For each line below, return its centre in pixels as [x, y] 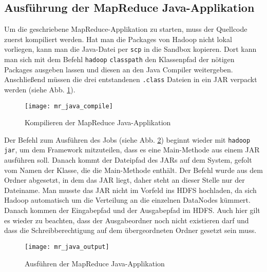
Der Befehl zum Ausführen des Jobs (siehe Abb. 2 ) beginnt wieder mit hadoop [127, 139]
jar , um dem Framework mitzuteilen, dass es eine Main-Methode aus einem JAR [132, 150]
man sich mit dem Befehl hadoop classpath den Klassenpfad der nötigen [119, 59]
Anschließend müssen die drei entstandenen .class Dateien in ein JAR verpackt [131, 79]
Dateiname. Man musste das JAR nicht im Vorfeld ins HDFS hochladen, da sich [130, 190]
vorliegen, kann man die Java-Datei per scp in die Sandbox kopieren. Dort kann [130, 49]
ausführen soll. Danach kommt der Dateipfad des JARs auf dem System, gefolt [128, 160]
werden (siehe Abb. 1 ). [40, 89]
